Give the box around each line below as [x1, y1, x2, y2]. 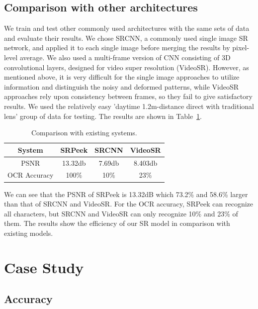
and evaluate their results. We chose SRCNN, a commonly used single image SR [4, 32, 248, 43]
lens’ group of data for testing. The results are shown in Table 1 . [4, 110, 202, 121]
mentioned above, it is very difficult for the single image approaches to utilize [4, 72, 240, 82]
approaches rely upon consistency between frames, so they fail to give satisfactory [4, 91, 253, 102]
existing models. [4, 227, 53, 238]
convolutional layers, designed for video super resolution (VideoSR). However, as [4, 62, 249, 72]
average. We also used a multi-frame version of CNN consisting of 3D [19, 52, 231, 62]
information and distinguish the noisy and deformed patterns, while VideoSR [4, 81, 239, 92]
